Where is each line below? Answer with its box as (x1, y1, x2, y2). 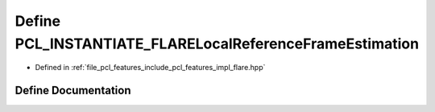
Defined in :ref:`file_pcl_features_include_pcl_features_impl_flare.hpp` (35, 63, 266, 73)
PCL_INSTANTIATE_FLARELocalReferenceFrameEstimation (14, 35, 419, 52)
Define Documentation (14, 84, 131, 97)
